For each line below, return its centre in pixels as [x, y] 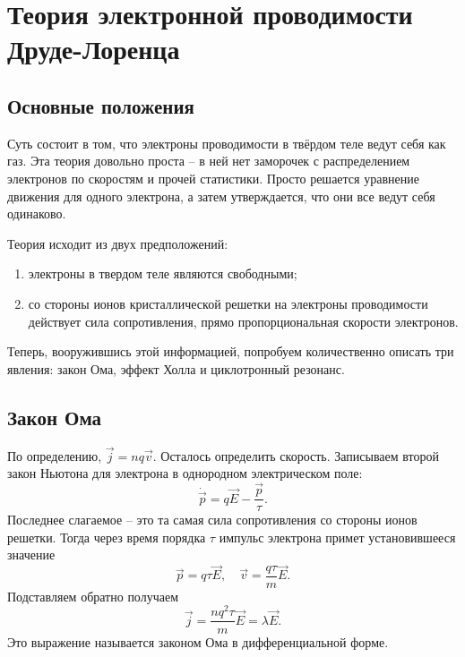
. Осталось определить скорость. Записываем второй [296, 455]
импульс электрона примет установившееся [337, 537]
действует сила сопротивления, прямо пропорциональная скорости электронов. [243, 321]
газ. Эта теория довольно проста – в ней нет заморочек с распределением [209, 161]
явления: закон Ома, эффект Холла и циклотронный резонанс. [176, 368]
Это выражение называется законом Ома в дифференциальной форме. [198, 641]
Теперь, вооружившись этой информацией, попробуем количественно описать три [231, 351]
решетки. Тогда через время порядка [107, 537]
